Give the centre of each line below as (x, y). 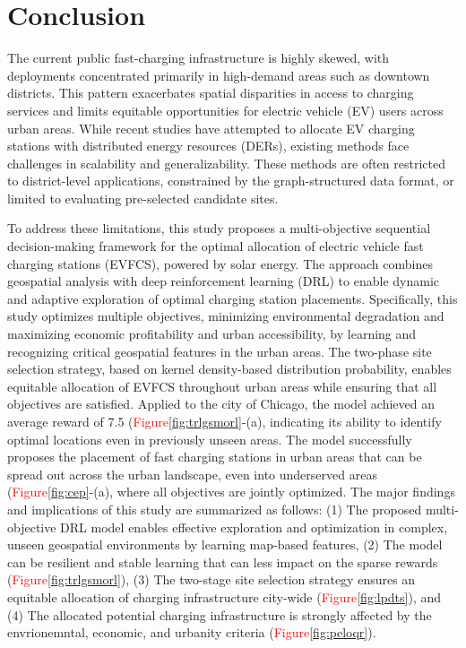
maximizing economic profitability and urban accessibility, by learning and (212, 334)
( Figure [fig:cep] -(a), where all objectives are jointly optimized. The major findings (231, 492)
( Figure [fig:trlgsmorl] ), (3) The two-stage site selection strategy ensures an (211, 579)
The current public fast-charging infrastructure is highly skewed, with (198, 58)
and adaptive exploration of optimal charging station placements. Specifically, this (233, 298)
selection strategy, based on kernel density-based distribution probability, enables (229, 369)
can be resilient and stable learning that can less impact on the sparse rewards (223, 562)
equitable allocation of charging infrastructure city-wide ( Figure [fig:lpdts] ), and (224, 596)
